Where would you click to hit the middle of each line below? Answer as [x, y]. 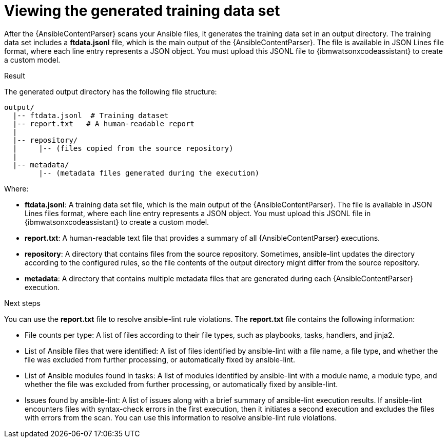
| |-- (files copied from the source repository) [123, 148]
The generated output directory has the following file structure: [111, 91]
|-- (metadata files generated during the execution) [149, 173]
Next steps [22, 303]
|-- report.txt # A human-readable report [103, 123]
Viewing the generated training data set [142, 11]
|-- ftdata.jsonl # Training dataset [91, 115]
